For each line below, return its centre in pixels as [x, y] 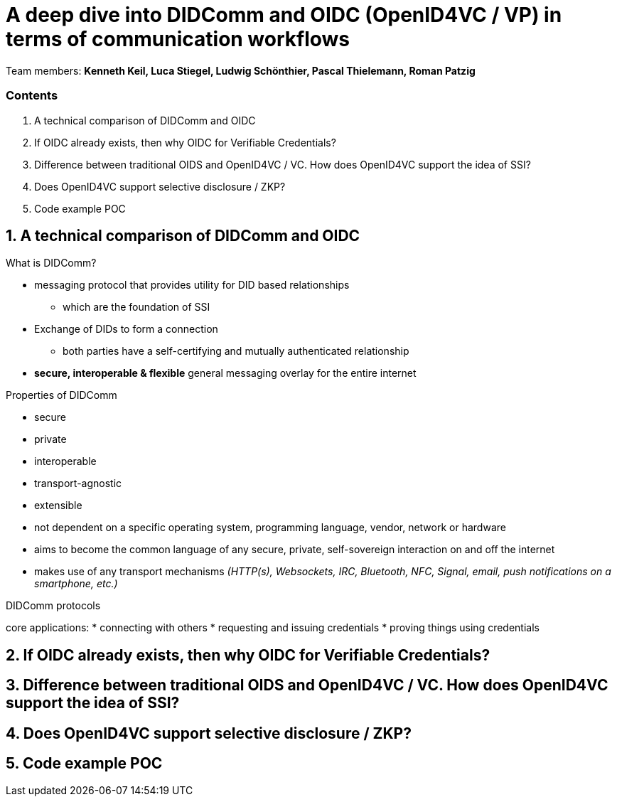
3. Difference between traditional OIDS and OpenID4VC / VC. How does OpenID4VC [307, 685]
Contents [32, 96]
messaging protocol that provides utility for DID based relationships [192, 285]
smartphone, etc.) [76, 584]
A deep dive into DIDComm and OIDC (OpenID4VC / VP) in [284, 15]
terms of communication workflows [178, 39]
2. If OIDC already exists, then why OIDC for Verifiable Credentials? [248, 655]
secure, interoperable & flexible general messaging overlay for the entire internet [225, 373]
